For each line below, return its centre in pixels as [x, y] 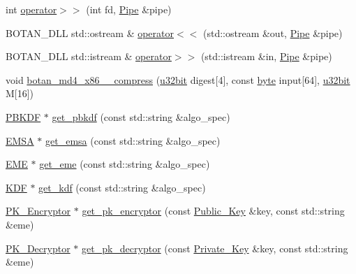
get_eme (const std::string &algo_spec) [125, 164]
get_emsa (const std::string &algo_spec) [133, 140]
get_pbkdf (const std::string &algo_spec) [141, 116]
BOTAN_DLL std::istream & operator [89, 56]
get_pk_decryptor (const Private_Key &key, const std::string [215, 248]
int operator [31, 9]
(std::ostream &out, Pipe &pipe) [273, 33]
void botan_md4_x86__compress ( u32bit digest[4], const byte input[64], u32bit [178, 79]
